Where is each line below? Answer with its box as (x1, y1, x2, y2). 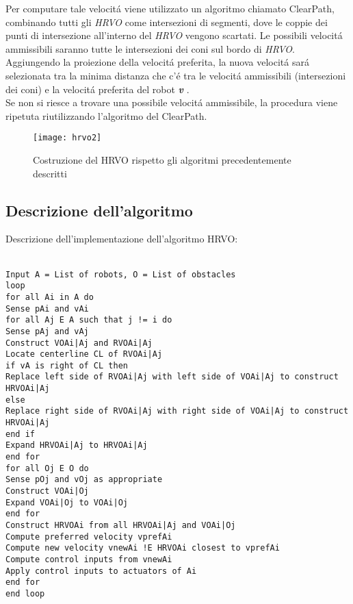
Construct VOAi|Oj (5, 486, 89, 496)
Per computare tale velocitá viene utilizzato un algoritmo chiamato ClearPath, (5, 1, 335, 15)
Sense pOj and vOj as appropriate (5, 475, 163, 485)
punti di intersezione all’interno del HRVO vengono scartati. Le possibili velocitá (5, 28, 343, 42)
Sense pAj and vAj (5, 326, 89, 336)
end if (5, 429, 35, 439)
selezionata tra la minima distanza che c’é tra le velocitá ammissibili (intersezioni (5, 68, 346, 82)
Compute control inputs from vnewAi (5, 554, 172, 564)
